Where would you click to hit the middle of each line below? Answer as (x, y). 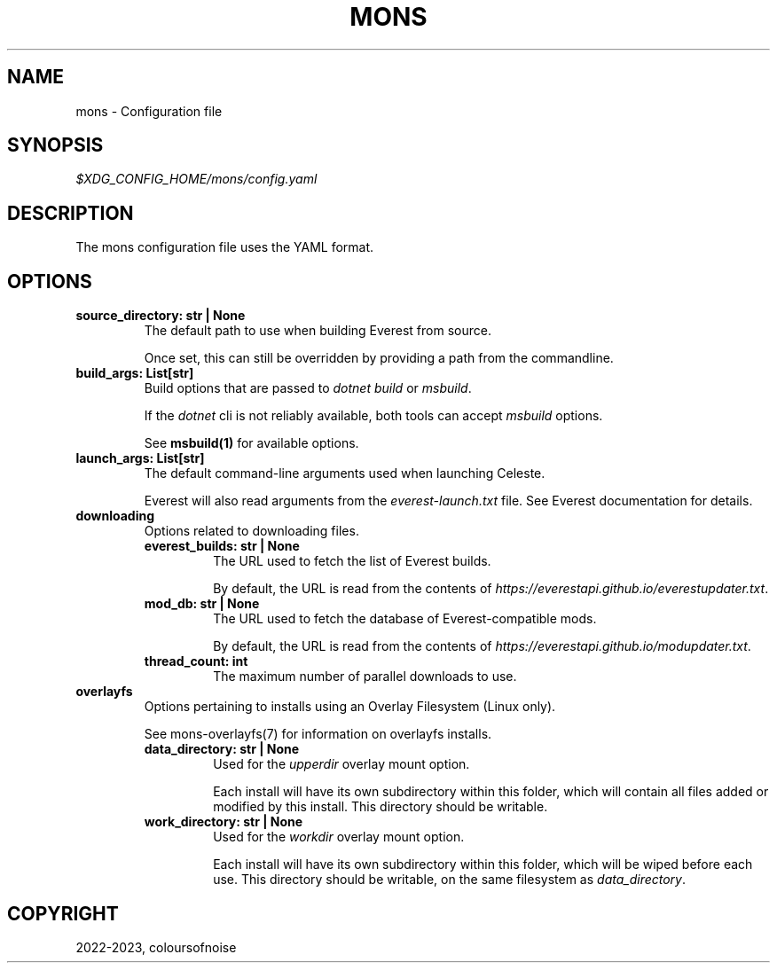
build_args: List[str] (135, 373)
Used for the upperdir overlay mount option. (341, 764)
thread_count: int (196, 661)
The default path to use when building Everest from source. (318, 331)
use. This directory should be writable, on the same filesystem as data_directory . (450, 880)
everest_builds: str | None (222, 546)
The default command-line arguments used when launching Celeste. (345, 473)
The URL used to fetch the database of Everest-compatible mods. (405, 619)
